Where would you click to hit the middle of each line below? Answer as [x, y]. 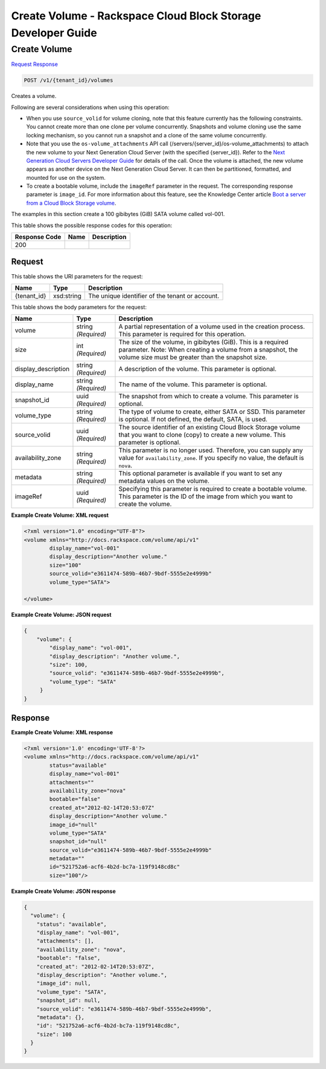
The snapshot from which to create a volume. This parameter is [209, 396]
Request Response [35, 64]
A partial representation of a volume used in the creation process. [212, 327]
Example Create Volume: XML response [62, 732]
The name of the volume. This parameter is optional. [193, 384]
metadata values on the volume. [164, 481]
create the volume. [145, 504]
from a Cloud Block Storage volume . [71, 203]
